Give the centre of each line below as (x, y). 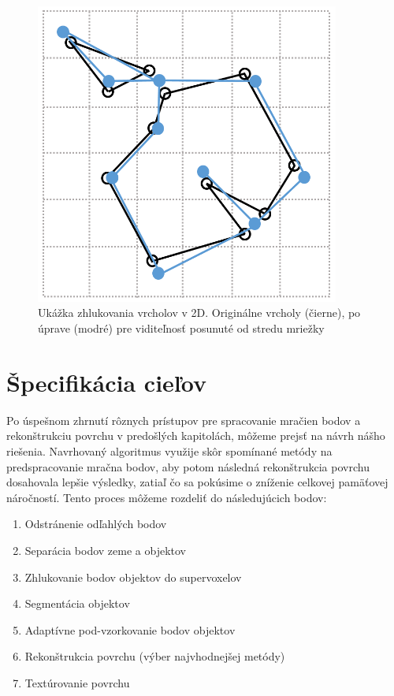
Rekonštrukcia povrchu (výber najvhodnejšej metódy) (155, 656)
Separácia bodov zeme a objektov (106, 550)
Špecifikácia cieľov (106, 382)
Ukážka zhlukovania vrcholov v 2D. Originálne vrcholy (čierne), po (199, 313)
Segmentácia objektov (77, 603)
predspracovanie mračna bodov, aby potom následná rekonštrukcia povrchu (188, 466)
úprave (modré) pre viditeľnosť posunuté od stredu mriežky (181, 328)
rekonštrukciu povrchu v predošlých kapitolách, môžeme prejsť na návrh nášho (196, 435)
